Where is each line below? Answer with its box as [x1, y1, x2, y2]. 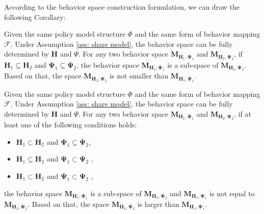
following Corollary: [4, 11, 66, 22]
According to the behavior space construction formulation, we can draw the [4, 2, 240, 12]
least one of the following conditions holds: [4, 119, 137, 130]
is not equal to [209, 188, 255, 198]
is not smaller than [110, 70, 169, 81]
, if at [234, 108, 251, 119]
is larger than [137, 198, 179, 209]
